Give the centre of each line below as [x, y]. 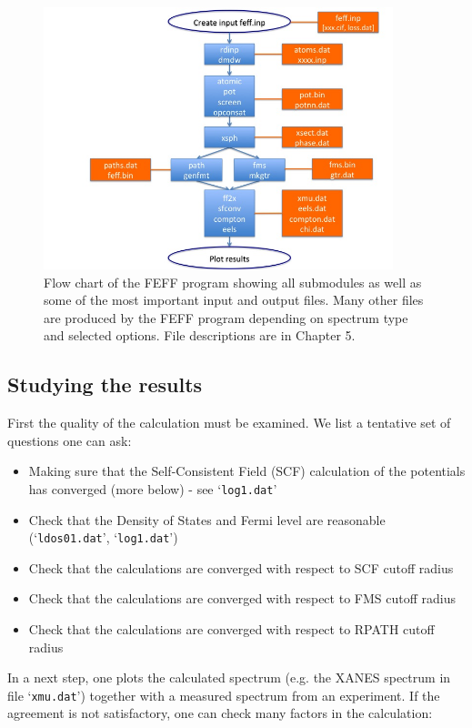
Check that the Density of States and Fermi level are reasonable [207, 519]
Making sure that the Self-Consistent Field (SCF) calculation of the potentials [247, 471]
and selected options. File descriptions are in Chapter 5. [200, 335]
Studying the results [105, 384]
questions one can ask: [70, 440]
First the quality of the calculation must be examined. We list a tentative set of [229, 423]
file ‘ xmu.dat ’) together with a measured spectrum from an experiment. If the [224, 695]
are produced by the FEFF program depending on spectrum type [226, 317]
